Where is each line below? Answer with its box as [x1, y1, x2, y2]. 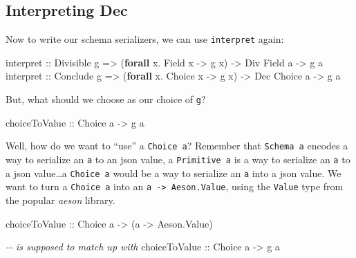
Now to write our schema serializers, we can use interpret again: [6, 32, 284, 46]
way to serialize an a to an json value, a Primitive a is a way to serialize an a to [6, 151, 350, 166]
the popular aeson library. [6, 192, 115, 207]
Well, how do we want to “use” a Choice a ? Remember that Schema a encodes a [6, 138, 348, 153]
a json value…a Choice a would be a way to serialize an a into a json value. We [6, 165, 341, 180]
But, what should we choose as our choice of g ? [6, 92, 206, 107]
